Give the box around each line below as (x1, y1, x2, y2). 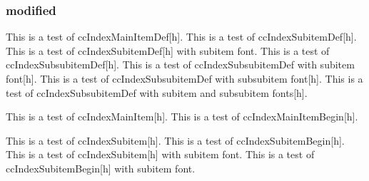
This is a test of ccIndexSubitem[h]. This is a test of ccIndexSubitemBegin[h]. (6, 133, 345, 148)
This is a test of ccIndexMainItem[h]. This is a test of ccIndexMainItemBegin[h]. (6, 109, 358, 124)
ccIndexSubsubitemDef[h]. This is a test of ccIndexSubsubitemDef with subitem (6, 57, 355, 72)
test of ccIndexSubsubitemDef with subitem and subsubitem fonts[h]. (6, 85, 308, 100)
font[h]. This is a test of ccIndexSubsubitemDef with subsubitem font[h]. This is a (6, 71, 363, 86)
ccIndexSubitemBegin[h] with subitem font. (6, 160, 196, 175)
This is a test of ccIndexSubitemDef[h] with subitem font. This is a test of (6, 43, 330, 58)
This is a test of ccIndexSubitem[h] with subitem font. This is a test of (6, 147, 315, 162)
